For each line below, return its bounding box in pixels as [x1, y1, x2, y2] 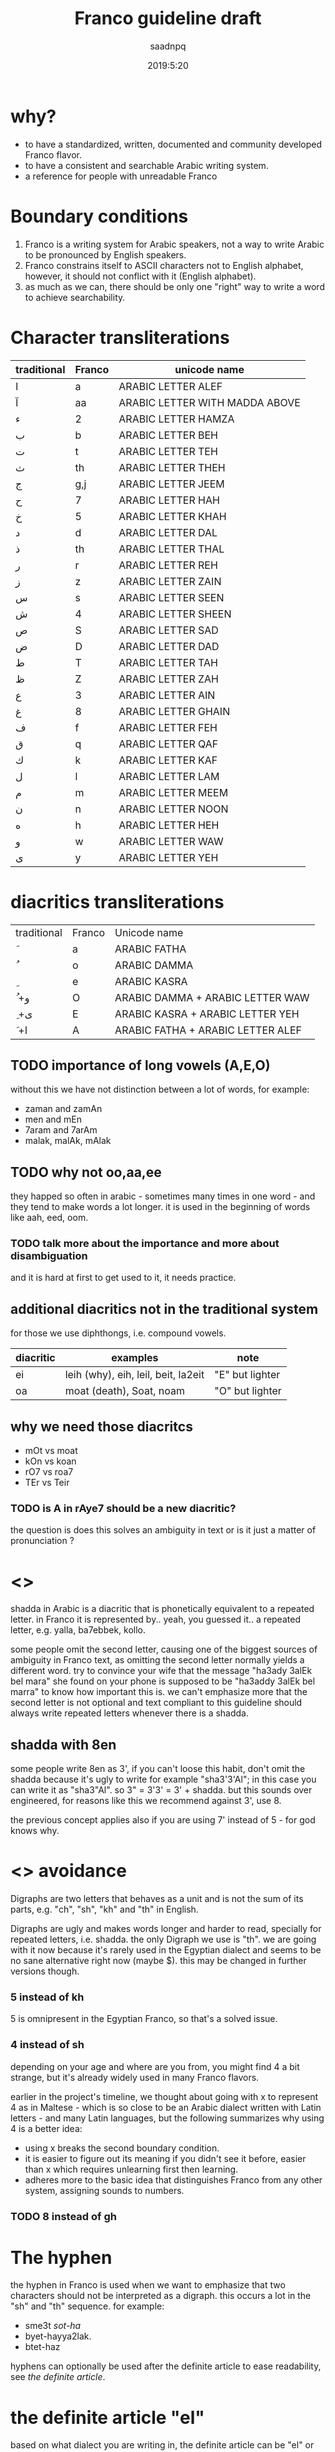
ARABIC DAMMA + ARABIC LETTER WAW [114, 990, 310, 1004]
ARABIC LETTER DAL [118, 525, 218, 539]
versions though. [10, 1965, 80, 1977]
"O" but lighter [214, 1384, 282, 1398]
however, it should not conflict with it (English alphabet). [24, 270, 257, 282]
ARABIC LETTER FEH [118, 720, 218, 734]
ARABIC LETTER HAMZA [118, 412, 235, 426]
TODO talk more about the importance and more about [10, 1237, 280, 1251]
